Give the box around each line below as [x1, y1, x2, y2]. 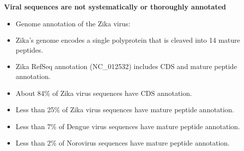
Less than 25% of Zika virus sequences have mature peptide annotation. [15, 104, 234, 115]
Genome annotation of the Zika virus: [15, 18, 130, 28]
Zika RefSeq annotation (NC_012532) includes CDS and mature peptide [15, 61, 237, 72]
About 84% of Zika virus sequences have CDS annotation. [15, 87, 192, 98]
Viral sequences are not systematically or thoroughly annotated [4, 1, 226, 11]
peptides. [15, 44, 43, 55]
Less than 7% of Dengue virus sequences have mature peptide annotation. [15, 121, 240, 131]
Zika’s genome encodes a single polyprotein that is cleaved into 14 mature [15, 35, 241, 45]
